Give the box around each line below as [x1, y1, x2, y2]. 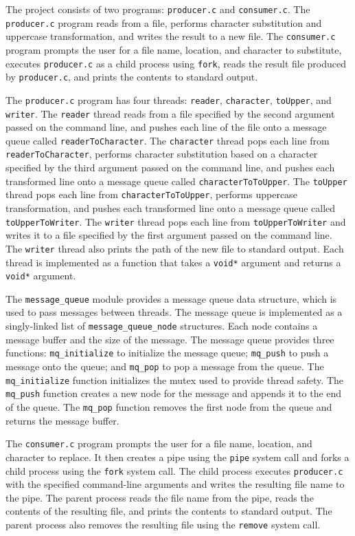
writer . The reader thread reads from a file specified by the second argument [5, 106, 335, 120]
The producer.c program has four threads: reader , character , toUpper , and [5, 92, 332, 107]
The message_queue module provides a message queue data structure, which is [5, 291, 337, 305]
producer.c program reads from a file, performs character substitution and [5, 15, 322, 30]
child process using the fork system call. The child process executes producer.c [5, 463, 343, 478]
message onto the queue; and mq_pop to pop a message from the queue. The [5, 358, 324, 373]
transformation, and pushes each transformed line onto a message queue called [5, 201, 336, 215]
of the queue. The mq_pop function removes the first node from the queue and [5, 399, 332, 414]
